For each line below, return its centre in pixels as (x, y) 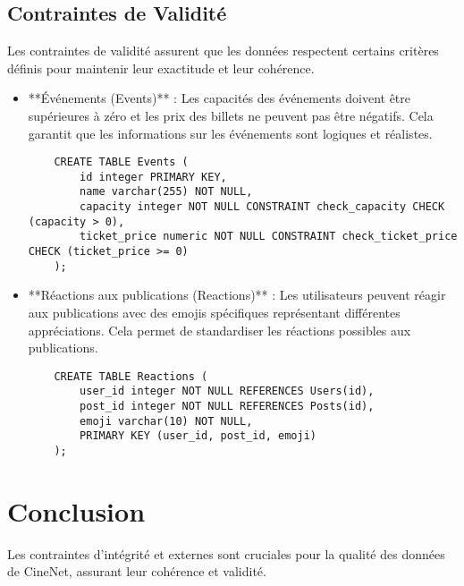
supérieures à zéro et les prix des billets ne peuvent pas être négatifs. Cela (231, 115)
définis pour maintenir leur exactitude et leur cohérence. (161, 68)
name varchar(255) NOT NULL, (166, 192)
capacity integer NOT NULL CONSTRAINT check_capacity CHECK (262, 207)
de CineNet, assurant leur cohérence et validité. (137, 571)
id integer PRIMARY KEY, (153, 177)
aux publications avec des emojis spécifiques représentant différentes (214, 313)
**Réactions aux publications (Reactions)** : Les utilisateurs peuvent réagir (237, 295)
